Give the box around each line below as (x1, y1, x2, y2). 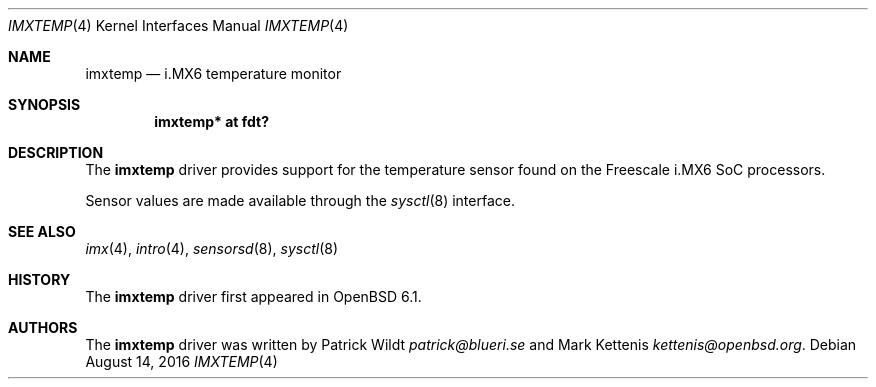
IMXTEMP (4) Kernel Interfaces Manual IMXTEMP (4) (8, 17, 349, 34)
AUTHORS (8, 319, 78, 336)
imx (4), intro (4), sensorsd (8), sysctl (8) (85, 240, 338, 257)
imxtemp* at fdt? (154, 113, 269, 130)
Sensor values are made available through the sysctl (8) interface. (85, 192, 515, 209)
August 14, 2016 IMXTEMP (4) (85, 353, 278, 370)
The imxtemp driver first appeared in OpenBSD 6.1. (85, 288, 422, 305)
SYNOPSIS (8, 96, 81, 113)
